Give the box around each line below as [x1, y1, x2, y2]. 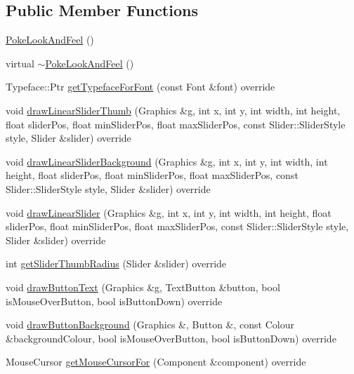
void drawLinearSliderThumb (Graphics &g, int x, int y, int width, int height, [6, 102, 341, 117]
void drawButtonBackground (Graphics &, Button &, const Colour [6, 317, 294, 332]
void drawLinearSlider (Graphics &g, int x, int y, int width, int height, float [6, 205, 332, 220]
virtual [6, 55, 34, 70]
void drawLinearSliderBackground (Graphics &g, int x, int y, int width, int [6, 154, 328, 168]
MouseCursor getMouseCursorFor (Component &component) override [6, 354, 306, 369]
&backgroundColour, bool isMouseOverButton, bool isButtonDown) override [6, 330, 336, 345]
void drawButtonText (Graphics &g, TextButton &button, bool [6, 279, 280, 294]
